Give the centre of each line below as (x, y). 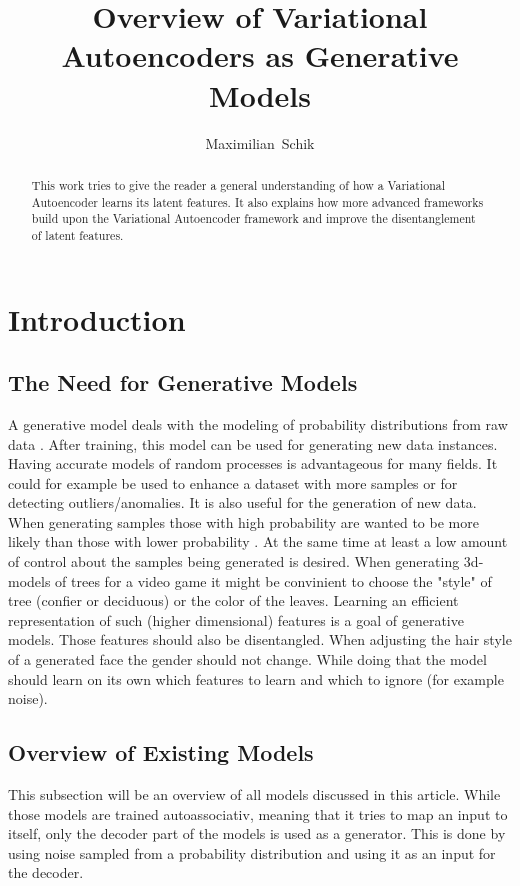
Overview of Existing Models (161, 752)
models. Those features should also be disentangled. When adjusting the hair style (260, 639)
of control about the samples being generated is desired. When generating (234, 561)
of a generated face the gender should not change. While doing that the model (247, 659)
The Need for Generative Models (183, 382)
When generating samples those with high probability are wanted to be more (243, 521)
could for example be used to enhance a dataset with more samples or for (233, 482)
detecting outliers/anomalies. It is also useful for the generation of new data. (242, 502)
